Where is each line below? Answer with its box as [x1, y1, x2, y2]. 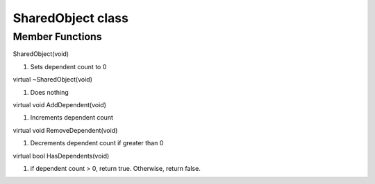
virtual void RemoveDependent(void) [12, 126, 118, 134]
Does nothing [30, 88, 69, 96]
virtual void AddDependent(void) [12, 100, 107, 109]
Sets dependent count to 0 [30, 62, 107, 71]
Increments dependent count [30, 113, 114, 122]
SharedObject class [12, 10, 128, 26]
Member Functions [12, 30, 102, 43]
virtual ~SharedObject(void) [12, 75, 93, 84]
